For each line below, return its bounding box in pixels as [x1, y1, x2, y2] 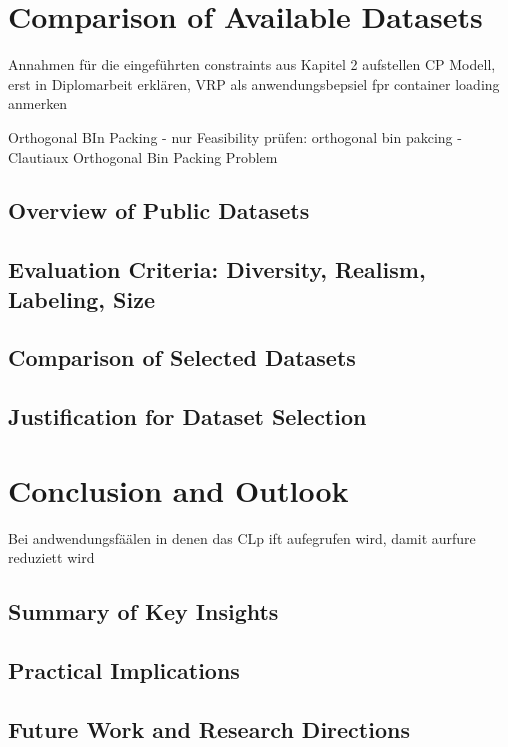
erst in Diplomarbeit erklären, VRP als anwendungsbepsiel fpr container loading [8, 73, 500, 94]
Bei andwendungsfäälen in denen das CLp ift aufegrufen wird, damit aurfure [8, 527, 476, 548]
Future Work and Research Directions [8, 713, 410, 744]
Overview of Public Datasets [8, 195, 310, 226]
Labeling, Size [8, 283, 155, 314]
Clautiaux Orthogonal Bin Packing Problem [8, 146, 278, 167]
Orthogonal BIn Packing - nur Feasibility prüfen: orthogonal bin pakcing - [8, 126, 462, 147]
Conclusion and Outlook [8, 469, 349, 510]
